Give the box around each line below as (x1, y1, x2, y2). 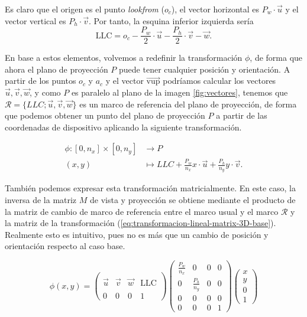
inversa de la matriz (5, 194, 77, 206)
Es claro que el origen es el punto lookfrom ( (5, 3, 164, 15)
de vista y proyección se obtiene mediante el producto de (90, 194, 296, 206)
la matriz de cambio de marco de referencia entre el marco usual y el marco (5, 205, 279, 217)
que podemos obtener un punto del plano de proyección (5, 109, 205, 122)
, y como (30, 86, 61, 99)
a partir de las (216, 109, 267, 122)
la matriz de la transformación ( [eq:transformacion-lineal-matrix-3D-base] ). (5, 217, 276, 229)
